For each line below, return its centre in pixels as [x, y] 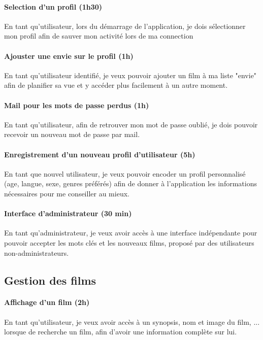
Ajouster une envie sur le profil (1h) [69, 56]
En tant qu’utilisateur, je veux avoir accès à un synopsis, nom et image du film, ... [132, 321]
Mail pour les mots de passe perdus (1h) [77, 105]
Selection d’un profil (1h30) [53, 6]
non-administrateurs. [37, 252]
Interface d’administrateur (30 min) [68, 213]
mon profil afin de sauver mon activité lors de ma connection [99, 36]
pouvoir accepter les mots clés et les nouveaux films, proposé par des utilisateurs [129, 242]
